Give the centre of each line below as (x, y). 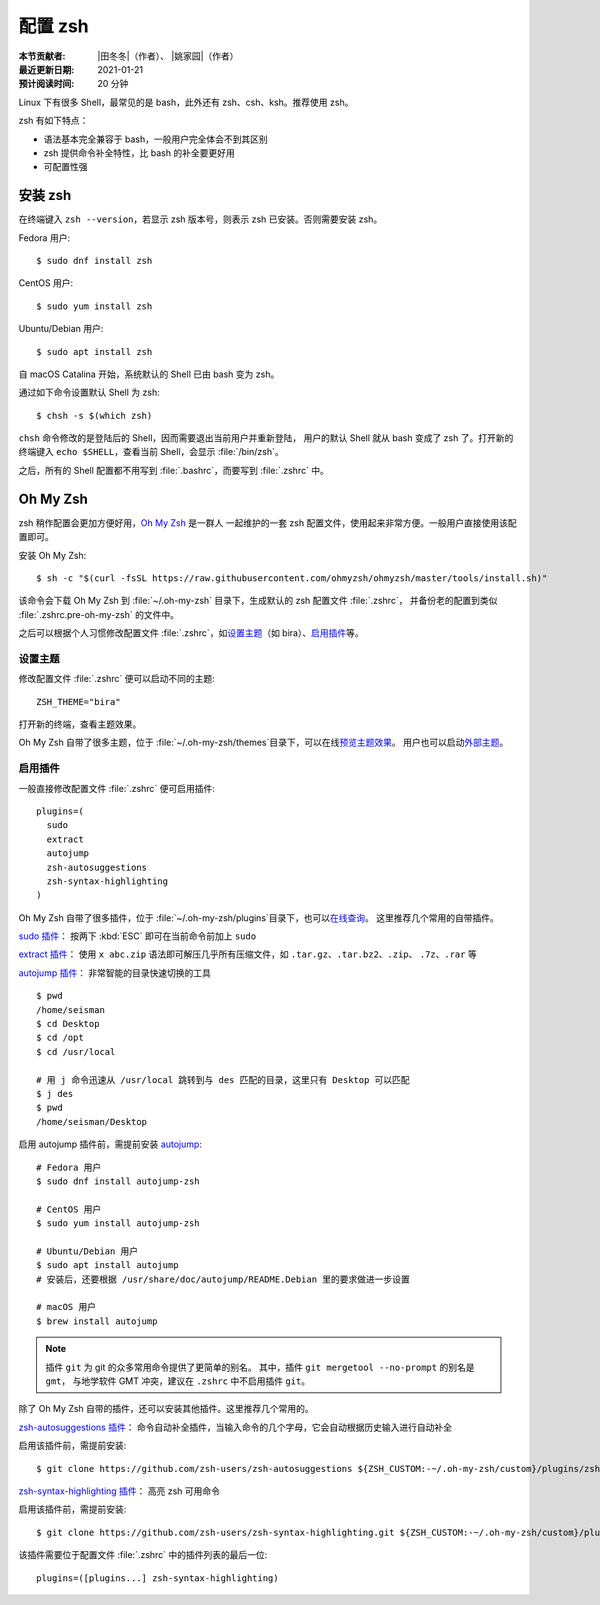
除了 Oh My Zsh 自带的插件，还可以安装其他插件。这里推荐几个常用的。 (166, 1409)
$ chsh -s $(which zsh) (94, 415)
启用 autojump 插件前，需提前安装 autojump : (110, 1144)
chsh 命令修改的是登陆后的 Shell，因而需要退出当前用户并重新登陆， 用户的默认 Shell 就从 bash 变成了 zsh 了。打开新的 (266, 438)
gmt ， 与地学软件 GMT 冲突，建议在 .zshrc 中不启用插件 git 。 (177, 1381)
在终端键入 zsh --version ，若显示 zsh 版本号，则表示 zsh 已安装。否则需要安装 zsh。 (200, 219)
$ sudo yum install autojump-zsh (118, 1223)
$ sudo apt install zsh (94, 351)
